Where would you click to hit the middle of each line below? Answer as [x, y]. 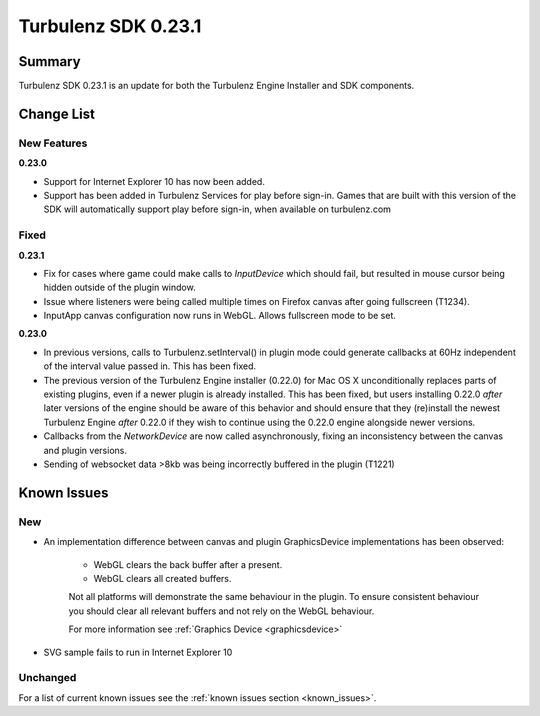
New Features [53, 143]
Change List [56, 113]
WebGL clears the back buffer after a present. [188, 564]
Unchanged [47, 678]
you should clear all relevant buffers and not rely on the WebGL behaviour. [221, 611]
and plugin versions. [85, 450]
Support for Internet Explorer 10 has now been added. [154, 181]
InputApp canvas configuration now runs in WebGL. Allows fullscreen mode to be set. [220, 316]
